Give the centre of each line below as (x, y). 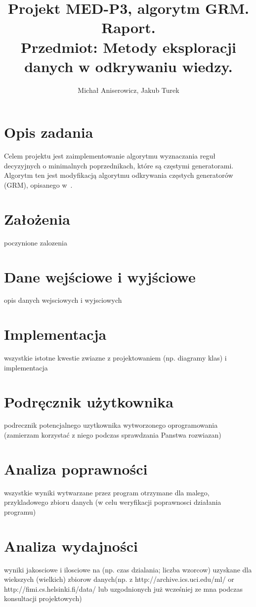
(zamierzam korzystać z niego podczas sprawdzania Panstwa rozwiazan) (113, 435)
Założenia (37, 219)
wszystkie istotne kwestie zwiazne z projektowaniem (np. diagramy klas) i (115, 358)
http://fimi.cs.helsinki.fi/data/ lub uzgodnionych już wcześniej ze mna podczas (123, 588)
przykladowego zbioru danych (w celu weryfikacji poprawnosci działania (113, 502)
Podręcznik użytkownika (89, 401)
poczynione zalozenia (36, 242)
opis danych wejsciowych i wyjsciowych (63, 300)
